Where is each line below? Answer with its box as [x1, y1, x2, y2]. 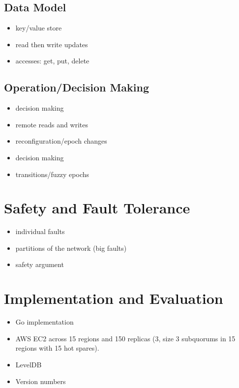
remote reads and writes [15, 119, 89, 129]
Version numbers [15, 376, 66, 386]
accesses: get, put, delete [15, 56, 90, 66]
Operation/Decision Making [4, 80, 149, 95]
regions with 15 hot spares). [15, 343, 99, 353]
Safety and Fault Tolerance [4, 198, 190, 218]
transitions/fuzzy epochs [15, 169, 90, 179]
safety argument [15, 259, 64, 269]
